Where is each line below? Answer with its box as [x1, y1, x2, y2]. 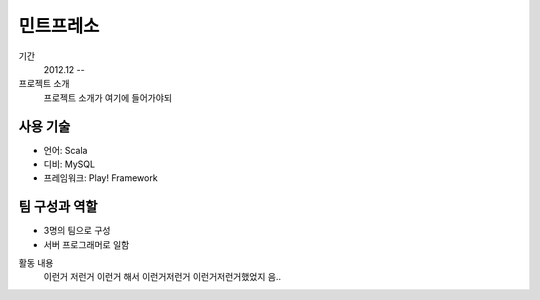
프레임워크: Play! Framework [43, 172, 159, 184]
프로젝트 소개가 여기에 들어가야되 [43, 91, 173, 104]
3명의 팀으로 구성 [43, 225, 111, 237]
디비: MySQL [43, 158, 95, 170]
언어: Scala [43, 144, 88, 156]
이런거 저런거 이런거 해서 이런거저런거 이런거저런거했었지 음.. [43, 271, 282, 283]
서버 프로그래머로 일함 [43, 238, 130, 250]
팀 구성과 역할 [18, 198, 98, 215]
